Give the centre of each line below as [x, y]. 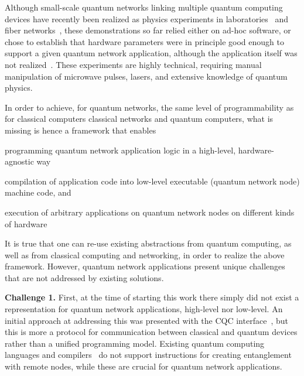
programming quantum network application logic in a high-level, [120, 150]
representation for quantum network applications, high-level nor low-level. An [144, 309]
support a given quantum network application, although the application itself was [151, 53]
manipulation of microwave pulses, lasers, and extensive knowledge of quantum [146, 76]
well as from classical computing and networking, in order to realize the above [145, 254]
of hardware [26, 223]
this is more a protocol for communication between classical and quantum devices [151, 332]
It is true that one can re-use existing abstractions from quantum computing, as [148, 243]
